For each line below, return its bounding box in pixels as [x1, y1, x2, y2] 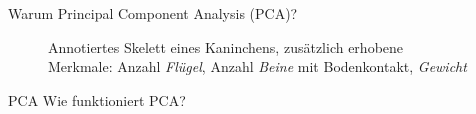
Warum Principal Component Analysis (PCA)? [8, 3, 298, 23]
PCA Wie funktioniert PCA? [8, 89, 186, 110]
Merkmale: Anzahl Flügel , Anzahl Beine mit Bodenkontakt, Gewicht [48, 56, 467, 77]
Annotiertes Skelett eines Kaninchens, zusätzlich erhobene [48, 36, 404, 57]
